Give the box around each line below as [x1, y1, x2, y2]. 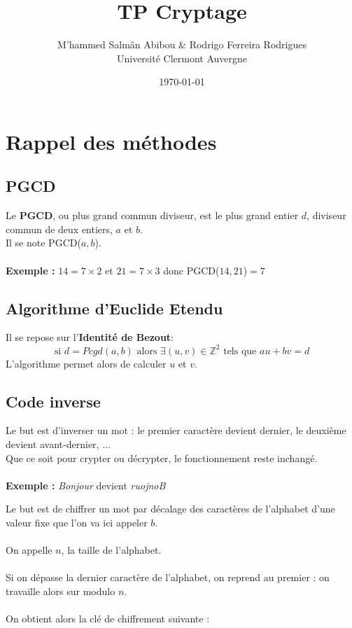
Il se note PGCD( [6, 235, 81, 250]
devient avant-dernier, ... [6, 436, 111, 451]
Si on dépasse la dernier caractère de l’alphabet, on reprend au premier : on [6, 570, 330, 585]
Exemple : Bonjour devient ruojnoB [6, 477, 166, 492]
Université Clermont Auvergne [116, 50, 248, 65]
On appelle [6, 543, 52, 557]
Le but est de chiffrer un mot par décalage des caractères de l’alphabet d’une [6, 501, 335, 516]
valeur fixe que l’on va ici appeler [6, 515, 148, 529]
